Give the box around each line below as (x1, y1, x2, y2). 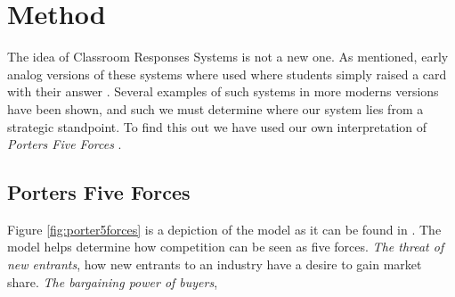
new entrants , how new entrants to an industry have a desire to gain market (7, 255, 422, 274)
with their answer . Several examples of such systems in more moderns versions (7, 82, 439, 101)
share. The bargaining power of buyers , (7, 272, 218, 291)
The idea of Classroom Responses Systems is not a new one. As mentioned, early (7, 47, 449, 66)
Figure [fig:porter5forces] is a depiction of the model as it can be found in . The (7, 219, 442, 238)
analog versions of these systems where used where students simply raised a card (7, 64, 447, 83)
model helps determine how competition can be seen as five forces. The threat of (7, 237, 444, 256)
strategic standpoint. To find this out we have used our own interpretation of (7, 117, 427, 136)
